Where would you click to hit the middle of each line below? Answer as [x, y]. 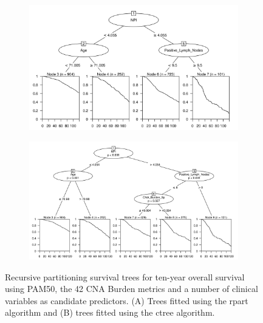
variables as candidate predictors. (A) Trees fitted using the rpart [127, 300]
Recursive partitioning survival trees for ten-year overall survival [125, 276]
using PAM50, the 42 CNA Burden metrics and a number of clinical [131, 289]
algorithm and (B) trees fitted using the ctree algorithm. [110, 312]
